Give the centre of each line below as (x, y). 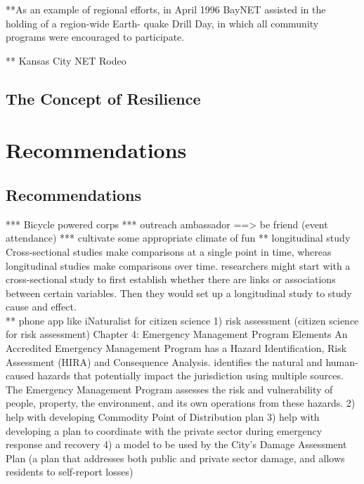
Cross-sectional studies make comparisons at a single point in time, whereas (169, 251)
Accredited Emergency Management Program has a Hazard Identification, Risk (176, 348)
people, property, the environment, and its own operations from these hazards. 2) (181, 403)
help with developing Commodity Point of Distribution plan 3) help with (163, 417)
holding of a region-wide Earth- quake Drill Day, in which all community (162, 23)
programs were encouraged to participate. (95, 37)
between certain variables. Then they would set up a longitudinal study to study (179, 293)
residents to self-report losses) (70, 472)
